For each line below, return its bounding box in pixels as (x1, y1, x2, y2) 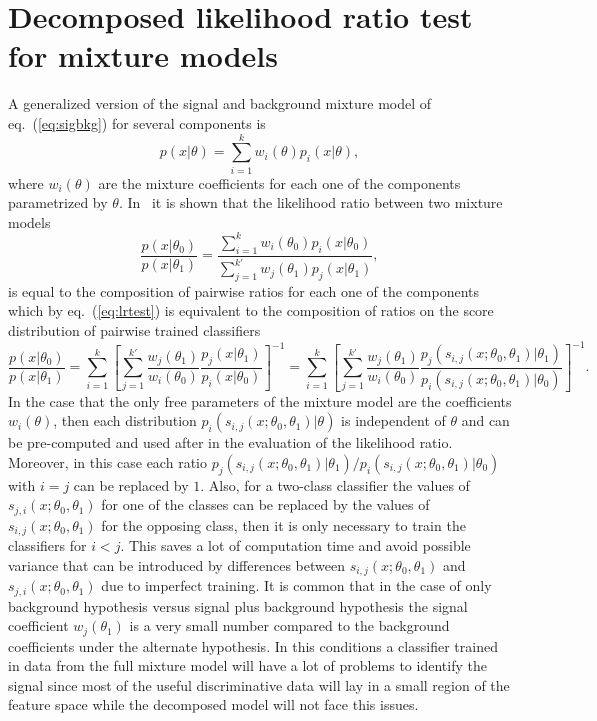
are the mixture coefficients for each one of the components (98, 172, 461, 193)
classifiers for (8, 535, 87, 556)
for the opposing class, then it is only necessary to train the (101, 514, 466, 535)
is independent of (341, 410, 446, 431)
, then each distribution (53, 410, 197, 431)
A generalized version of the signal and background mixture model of (8, 93, 432, 114)
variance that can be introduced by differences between (8, 554, 345, 575)
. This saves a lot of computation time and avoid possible (120, 535, 471, 556)
